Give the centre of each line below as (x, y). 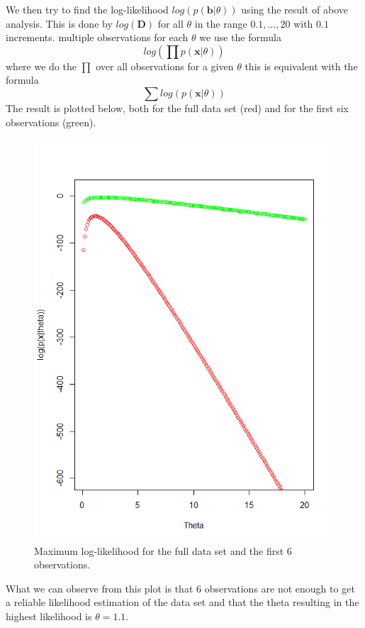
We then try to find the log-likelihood (87, 9)
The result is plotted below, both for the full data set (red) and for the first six (177, 108)
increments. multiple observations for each (97, 37)
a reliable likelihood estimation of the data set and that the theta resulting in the (182, 602)
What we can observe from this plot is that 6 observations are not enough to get (180, 588)
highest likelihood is (49, 616)
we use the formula (240, 37)
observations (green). (51, 122)
